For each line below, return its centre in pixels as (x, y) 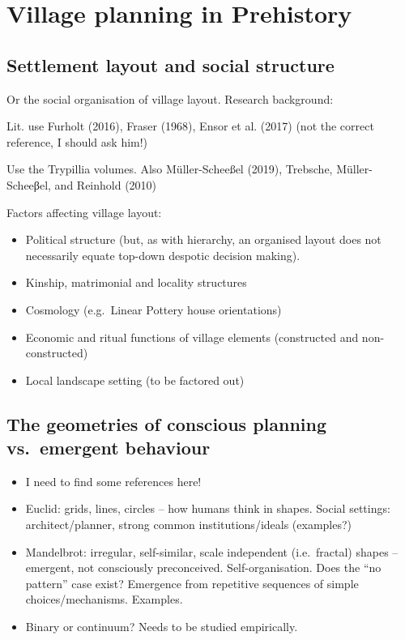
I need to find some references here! (113, 481)
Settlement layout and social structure (171, 64)
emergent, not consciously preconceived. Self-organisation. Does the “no (203, 567)
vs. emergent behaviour (109, 448)
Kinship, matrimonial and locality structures (136, 282)
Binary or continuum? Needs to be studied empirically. (162, 627)
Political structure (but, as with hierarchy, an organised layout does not (203, 239)
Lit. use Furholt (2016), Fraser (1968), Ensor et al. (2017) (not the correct (190, 126)
